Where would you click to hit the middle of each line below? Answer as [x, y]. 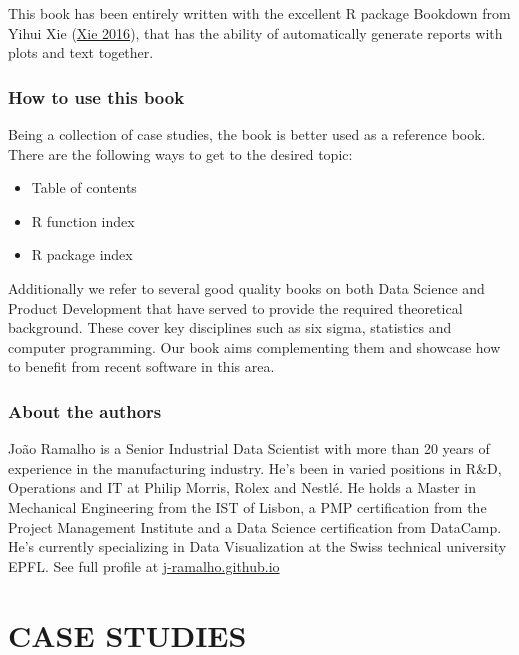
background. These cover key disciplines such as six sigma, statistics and [230, 327]
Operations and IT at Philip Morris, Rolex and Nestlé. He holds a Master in [242, 487]
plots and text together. [81, 52]
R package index [82, 254]
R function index [83, 220]
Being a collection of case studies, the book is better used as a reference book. [247, 134]
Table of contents [84, 187]
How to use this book [96, 96]
